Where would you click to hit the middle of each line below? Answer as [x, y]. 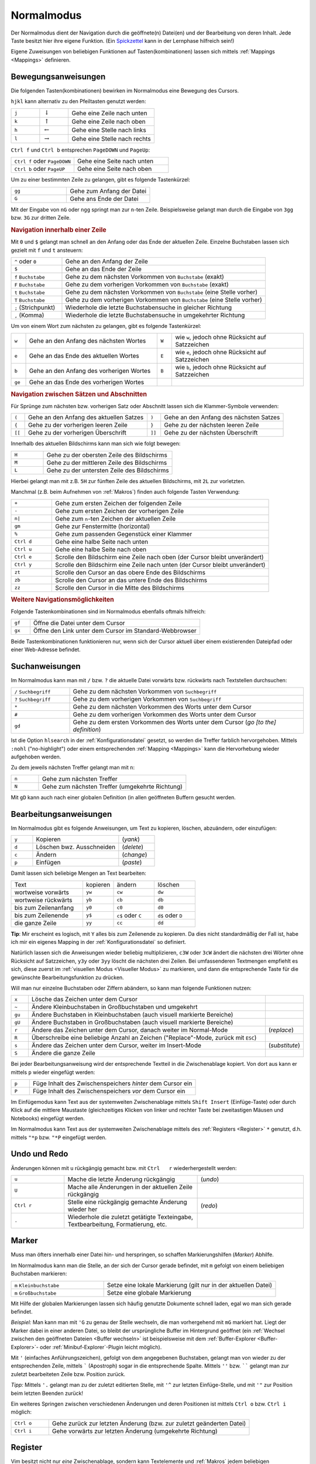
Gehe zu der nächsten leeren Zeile [212, 425]
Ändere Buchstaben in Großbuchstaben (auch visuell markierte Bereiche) [132, 1022]
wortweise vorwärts [42, 892]
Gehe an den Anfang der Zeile [107, 261]
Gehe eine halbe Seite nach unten [102, 542]
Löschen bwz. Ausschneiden [76, 847]
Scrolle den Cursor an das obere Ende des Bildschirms [130, 572]
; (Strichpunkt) [35, 307]
